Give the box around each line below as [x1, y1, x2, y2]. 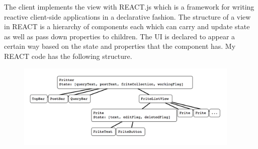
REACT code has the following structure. [4, 50, 132, 61]
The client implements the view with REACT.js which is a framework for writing [4, 2, 254, 12]
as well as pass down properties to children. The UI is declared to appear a [4, 31, 235, 41]
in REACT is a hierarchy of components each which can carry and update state [4, 21, 250, 32]
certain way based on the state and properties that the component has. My [4, 41, 236, 51]
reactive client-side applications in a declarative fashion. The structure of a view [4, 11, 251, 22]
